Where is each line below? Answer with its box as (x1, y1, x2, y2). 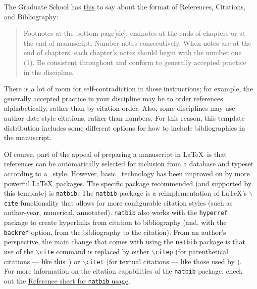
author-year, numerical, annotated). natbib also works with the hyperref (4, 207, 228, 217)
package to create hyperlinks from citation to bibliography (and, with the (4, 217, 227, 227)
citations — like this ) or (4, 256, 80, 266)
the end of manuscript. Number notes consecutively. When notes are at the (23, 37, 252, 48)
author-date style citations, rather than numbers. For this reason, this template (4, 112, 245, 123)
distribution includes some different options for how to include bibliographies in (4, 122, 245, 133)
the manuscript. (4, 132, 52, 143)
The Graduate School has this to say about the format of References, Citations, (4, 1, 246, 11)
